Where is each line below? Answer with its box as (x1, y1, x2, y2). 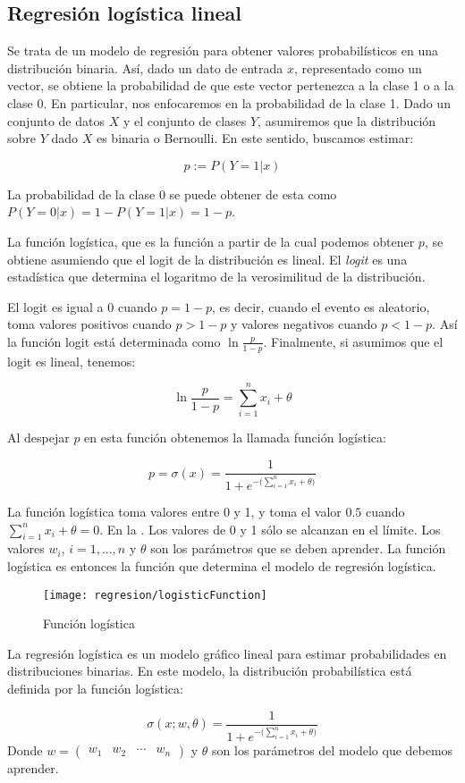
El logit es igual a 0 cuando (7, 297, 157, 316)
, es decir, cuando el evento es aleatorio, (212, 297, 430, 316)
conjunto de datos (7, 111, 105, 130)
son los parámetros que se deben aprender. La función (150, 539, 446, 558)
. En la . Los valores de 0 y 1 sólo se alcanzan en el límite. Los (99, 519, 441, 538)
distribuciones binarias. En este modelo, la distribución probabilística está (7, 661, 412, 680)
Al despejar (7, 428, 70, 447)
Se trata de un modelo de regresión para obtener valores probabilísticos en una (7, 41, 439, 60)
